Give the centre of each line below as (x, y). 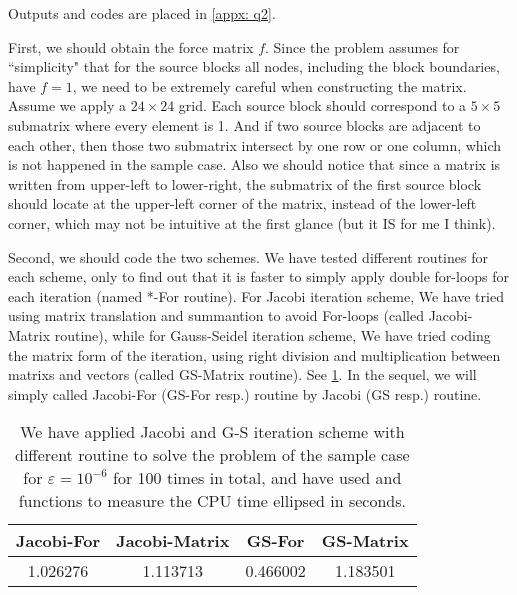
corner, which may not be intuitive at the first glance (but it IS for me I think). (252, 222)
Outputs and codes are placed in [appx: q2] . (142, 13)
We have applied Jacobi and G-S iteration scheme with (212, 432)
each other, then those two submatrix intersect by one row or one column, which (255, 144)
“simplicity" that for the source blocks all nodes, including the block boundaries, (254, 66)
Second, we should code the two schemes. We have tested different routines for (248, 256)
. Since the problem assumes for (362, 46)
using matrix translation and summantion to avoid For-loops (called (216, 315)
